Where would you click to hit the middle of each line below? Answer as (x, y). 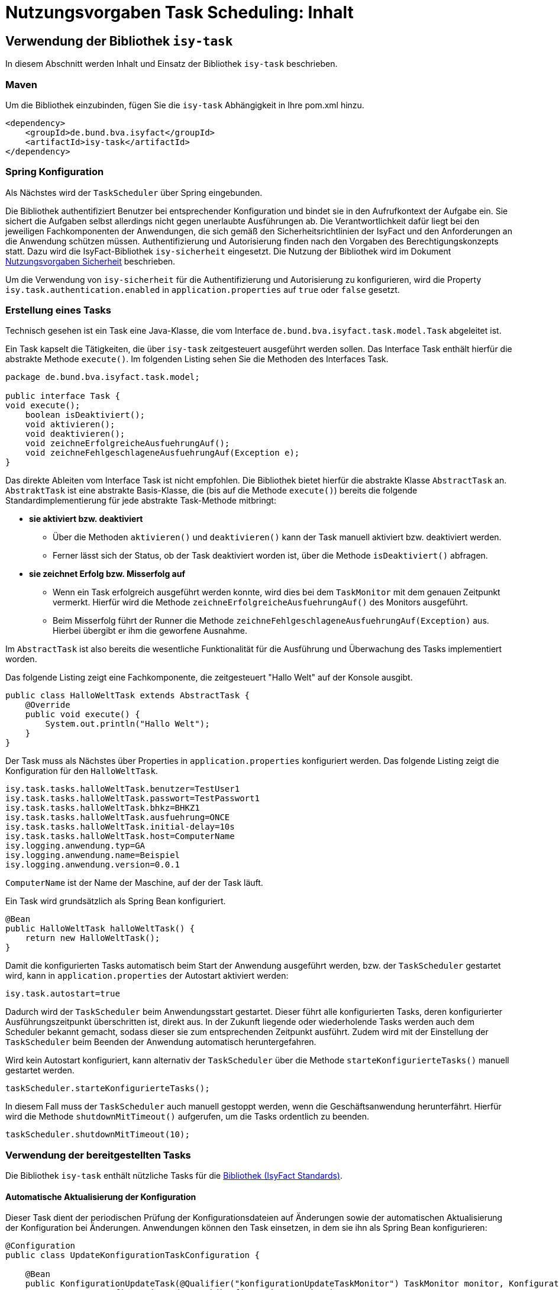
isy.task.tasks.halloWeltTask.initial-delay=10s (120, 827)
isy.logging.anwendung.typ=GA (75, 846)
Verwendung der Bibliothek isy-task (119, 41)
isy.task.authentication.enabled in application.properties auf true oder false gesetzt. (203, 289)
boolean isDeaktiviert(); (85, 415)
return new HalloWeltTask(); (93, 938)
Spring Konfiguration (55, 172)
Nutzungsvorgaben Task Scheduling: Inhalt (180, 12)
